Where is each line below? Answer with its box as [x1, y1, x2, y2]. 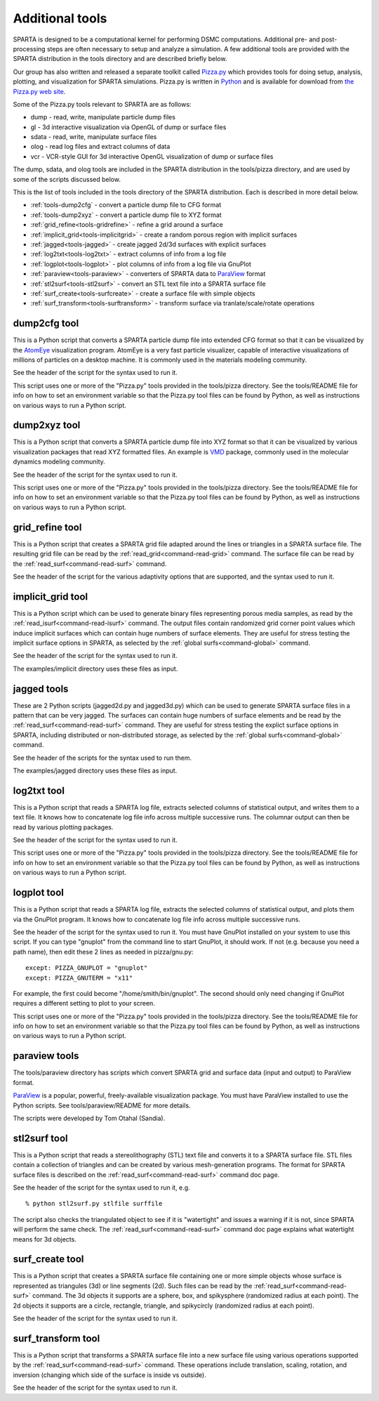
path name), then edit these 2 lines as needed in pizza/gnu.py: [13, 947, 194, 956]
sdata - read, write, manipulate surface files [30, 133, 157, 141]
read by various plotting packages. [13, 822, 114, 831]
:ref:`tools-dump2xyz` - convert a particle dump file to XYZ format [30, 211, 222, 219]
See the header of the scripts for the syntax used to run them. [13, 754, 192, 762]
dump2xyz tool [13, 419, 81, 431]
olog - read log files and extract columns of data [30, 143, 171, 151]
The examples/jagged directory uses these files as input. [13, 766, 178, 775]
